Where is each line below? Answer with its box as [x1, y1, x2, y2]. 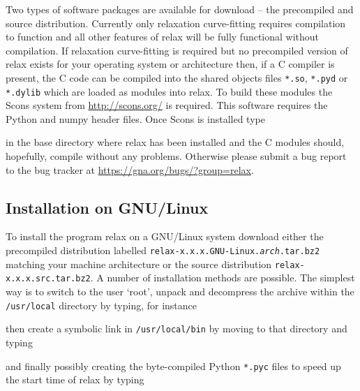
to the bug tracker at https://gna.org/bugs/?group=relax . [6, 162, 254, 177]
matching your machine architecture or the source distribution [6, 256, 272, 271]
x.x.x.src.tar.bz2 [6, 274, 91, 284]
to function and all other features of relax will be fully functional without [6, 29, 320, 44]
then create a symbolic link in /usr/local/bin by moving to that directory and [6, 321, 347, 336]
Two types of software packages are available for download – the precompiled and [6, 2, 354, 16]
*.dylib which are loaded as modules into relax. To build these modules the [6, 84, 333, 98]
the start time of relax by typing [6, 372, 144, 387]
